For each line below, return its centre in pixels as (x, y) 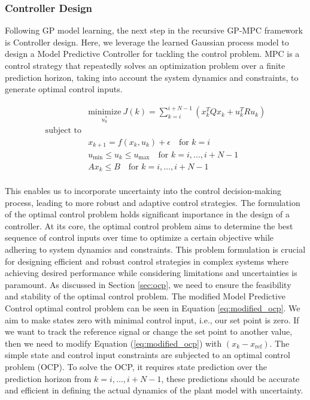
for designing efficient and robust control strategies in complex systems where (147, 261)
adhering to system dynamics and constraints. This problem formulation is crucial (155, 249)
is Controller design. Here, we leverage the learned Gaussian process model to (147, 42)
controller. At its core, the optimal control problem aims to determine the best (149, 225)
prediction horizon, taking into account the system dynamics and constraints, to (152, 77)
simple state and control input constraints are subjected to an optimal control (148, 355)
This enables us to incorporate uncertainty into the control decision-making (143, 190)
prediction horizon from (48, 378)
